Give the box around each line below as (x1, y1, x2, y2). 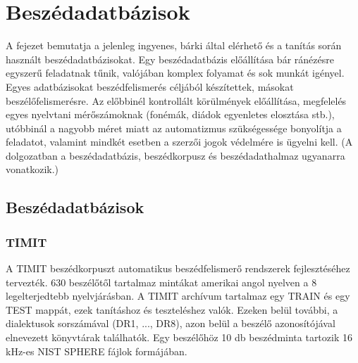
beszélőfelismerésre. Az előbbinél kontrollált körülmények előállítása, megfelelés (6, 93, 347, 108)
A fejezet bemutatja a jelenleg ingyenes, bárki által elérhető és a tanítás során (6, 38, 342, 53)
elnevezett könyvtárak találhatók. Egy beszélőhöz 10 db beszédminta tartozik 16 (6, 330, 352, 345)
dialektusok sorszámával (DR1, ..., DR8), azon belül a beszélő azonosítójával (6, 316, 335, 331)
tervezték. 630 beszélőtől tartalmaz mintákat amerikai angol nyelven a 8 (6, 274, 317, 289)
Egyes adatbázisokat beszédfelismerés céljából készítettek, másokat (6, 79, 294, 94)
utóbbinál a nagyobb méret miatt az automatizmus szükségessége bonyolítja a (6, 120, 342, 135)
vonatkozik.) (6, 162, 59, 177)
